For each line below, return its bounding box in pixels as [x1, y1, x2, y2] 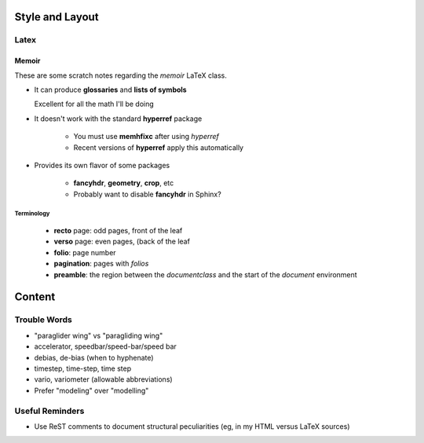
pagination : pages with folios [53, 259, 149, 269]
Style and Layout [14, 10, 99, 24]
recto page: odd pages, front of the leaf [53, 226, 183, 236]
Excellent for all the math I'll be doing [34, 99, 155, 109]
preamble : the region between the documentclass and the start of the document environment [53, 269, 357, 279]
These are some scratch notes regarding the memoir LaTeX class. [14, 71, 227, 80]
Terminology [14, 210, 50, 218]
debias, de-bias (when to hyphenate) [34, 353, 154, 362]
